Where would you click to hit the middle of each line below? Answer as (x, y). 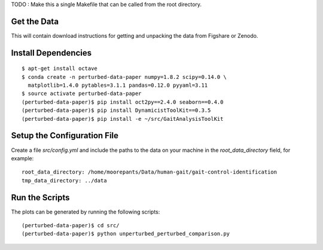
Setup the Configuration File (65, 135)
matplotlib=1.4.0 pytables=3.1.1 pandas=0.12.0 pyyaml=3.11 (118, 86)
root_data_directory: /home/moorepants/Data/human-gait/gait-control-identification (150, 172)
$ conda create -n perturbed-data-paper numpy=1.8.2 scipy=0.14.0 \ (124, 77)
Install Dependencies (51, 53)
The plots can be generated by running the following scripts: (86, 212)
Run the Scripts (40, 197)
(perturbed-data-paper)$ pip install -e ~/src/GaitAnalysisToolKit (123, 119)
